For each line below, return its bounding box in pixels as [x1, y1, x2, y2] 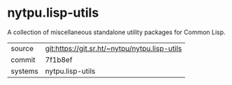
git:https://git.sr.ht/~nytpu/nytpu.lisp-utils [45, 43, 182, 53]
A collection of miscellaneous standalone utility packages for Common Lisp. [7, 28, 226, 36]
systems [10, 66, 38, 76]
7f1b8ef [45, 54, 73, 64]
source [10, 43, 34, 53]
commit [10, 54, 36, 64]
